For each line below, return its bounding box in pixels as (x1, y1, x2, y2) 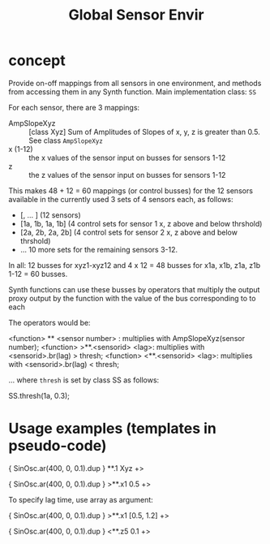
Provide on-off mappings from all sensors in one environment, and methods (8, 78, 262, 88)
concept (8, 51, 66, 70)
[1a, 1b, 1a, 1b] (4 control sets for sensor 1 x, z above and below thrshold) (19, 218, 263, 228)
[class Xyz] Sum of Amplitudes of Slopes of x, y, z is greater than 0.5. (28, 127, 261, 136)
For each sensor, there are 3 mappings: (8, 102, 140, 112)
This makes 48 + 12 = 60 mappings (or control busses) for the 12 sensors (8, 185, 254, 196)
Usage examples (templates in (8, 420, 217, 438)
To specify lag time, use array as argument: (8, 494, 154, 504)
